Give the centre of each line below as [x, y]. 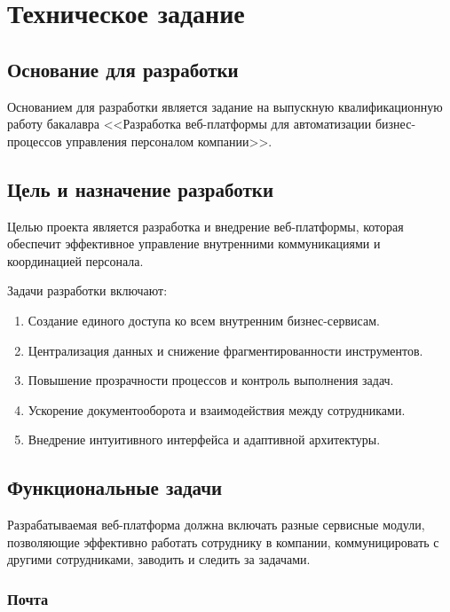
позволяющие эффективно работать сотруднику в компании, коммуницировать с [223, 541]
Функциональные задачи [115, 487]
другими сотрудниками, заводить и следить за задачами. [159, 559]
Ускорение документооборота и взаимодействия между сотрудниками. [217, 409]
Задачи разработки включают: [87, 290]
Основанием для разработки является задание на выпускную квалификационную [225, 106]
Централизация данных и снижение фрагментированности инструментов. [225, 350]
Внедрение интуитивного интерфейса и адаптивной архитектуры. [204, 439]
